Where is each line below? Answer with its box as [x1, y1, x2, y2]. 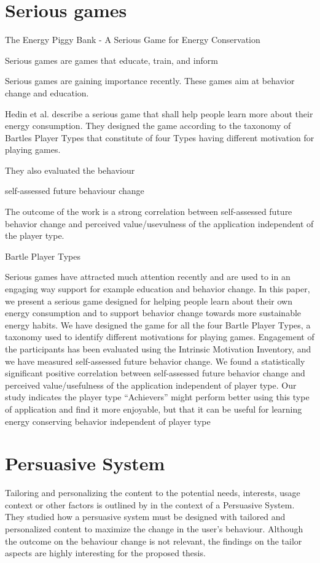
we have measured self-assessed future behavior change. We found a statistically [5, 354, 305, 367]
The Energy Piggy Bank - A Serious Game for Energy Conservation [5, 33, 260, 46]
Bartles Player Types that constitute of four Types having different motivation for [5, 131, 314, 144]
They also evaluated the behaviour [5, 163, 135, 176]
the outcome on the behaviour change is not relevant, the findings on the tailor [5, 534, 302, 547]
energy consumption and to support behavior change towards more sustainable [5, 306, 302, 319]
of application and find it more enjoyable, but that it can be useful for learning [5, 402, 302, 415]
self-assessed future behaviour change [5, 184, 144, 197]
